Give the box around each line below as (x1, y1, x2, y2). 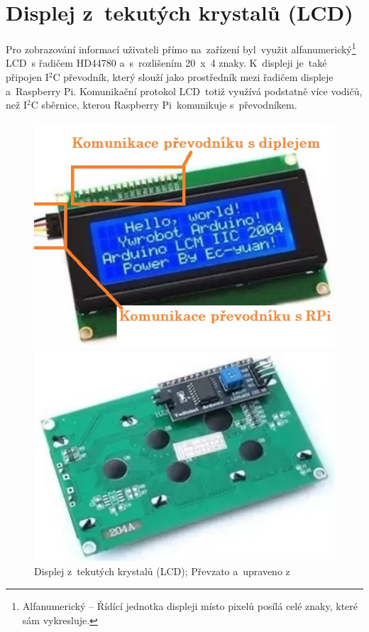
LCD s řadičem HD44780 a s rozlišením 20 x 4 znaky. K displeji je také (6, 55, 327, 70)
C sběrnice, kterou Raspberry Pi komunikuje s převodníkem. (31, 97, 297, 112)
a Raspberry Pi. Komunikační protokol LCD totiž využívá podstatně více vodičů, (6, 83, 363, 98)
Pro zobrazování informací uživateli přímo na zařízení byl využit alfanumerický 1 (6, 40, 356, 56)
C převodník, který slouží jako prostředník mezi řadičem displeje (53, 69, 334, 84)
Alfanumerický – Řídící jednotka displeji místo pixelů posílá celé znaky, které (22, 598, 358, 613)
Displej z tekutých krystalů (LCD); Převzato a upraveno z (34, 564, 290, 579)
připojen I (6, 69, 49, 84)
